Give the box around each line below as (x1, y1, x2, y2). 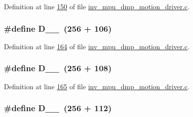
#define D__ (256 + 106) (4, 22, 112, 34)
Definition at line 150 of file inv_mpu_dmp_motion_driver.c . (4, 1, 190, 11)
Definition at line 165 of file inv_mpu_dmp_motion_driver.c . (4, 81, 190, 91)
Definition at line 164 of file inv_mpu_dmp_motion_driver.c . (4, 41, 190, 51)
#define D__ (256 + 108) (4, 62, 112, 74)
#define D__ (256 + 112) (4, 102, 112, 114)
